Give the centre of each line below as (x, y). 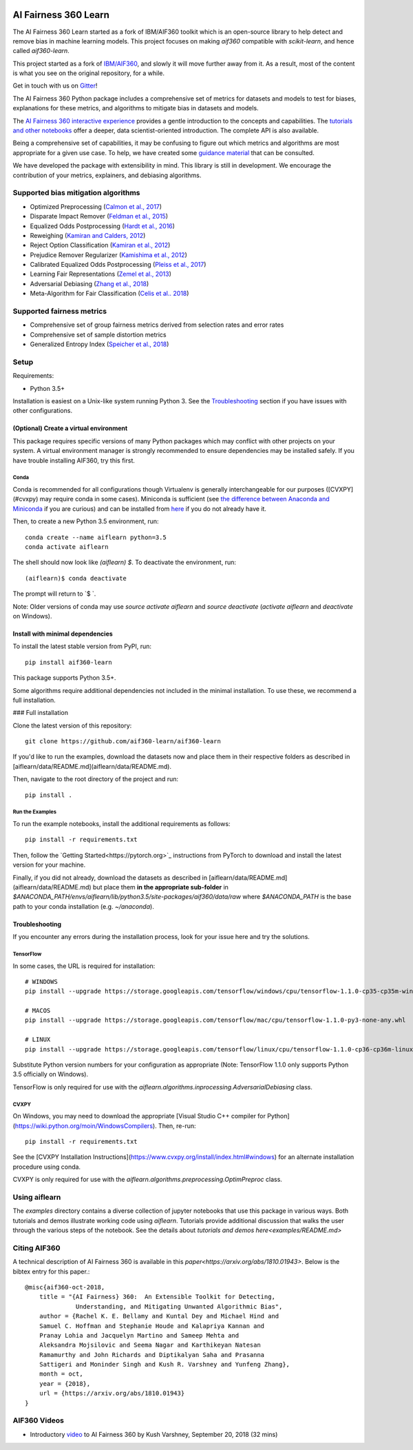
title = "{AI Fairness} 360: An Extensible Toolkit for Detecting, (157, 1297)
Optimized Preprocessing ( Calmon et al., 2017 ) (96, 206)
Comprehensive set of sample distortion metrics (98, 334)
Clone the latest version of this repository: (72, 725)
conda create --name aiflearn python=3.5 (96, 537)
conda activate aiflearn (67, 547)
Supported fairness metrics (60, 312)
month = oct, (61, 1374)
